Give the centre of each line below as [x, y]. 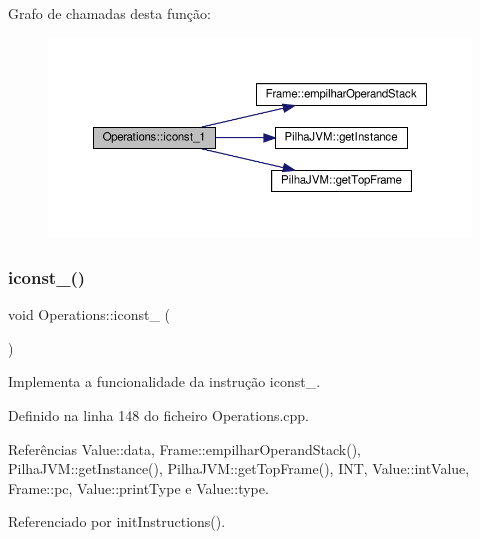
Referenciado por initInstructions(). [117, 521]
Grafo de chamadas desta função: [109, 13]
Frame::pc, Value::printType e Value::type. [138, 487]
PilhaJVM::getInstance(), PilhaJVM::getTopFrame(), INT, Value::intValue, [239, 468]
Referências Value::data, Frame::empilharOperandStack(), [185, 448]
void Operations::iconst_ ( [89, 314]
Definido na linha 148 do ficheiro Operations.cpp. [159, 414]
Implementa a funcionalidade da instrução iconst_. [164, 381]
